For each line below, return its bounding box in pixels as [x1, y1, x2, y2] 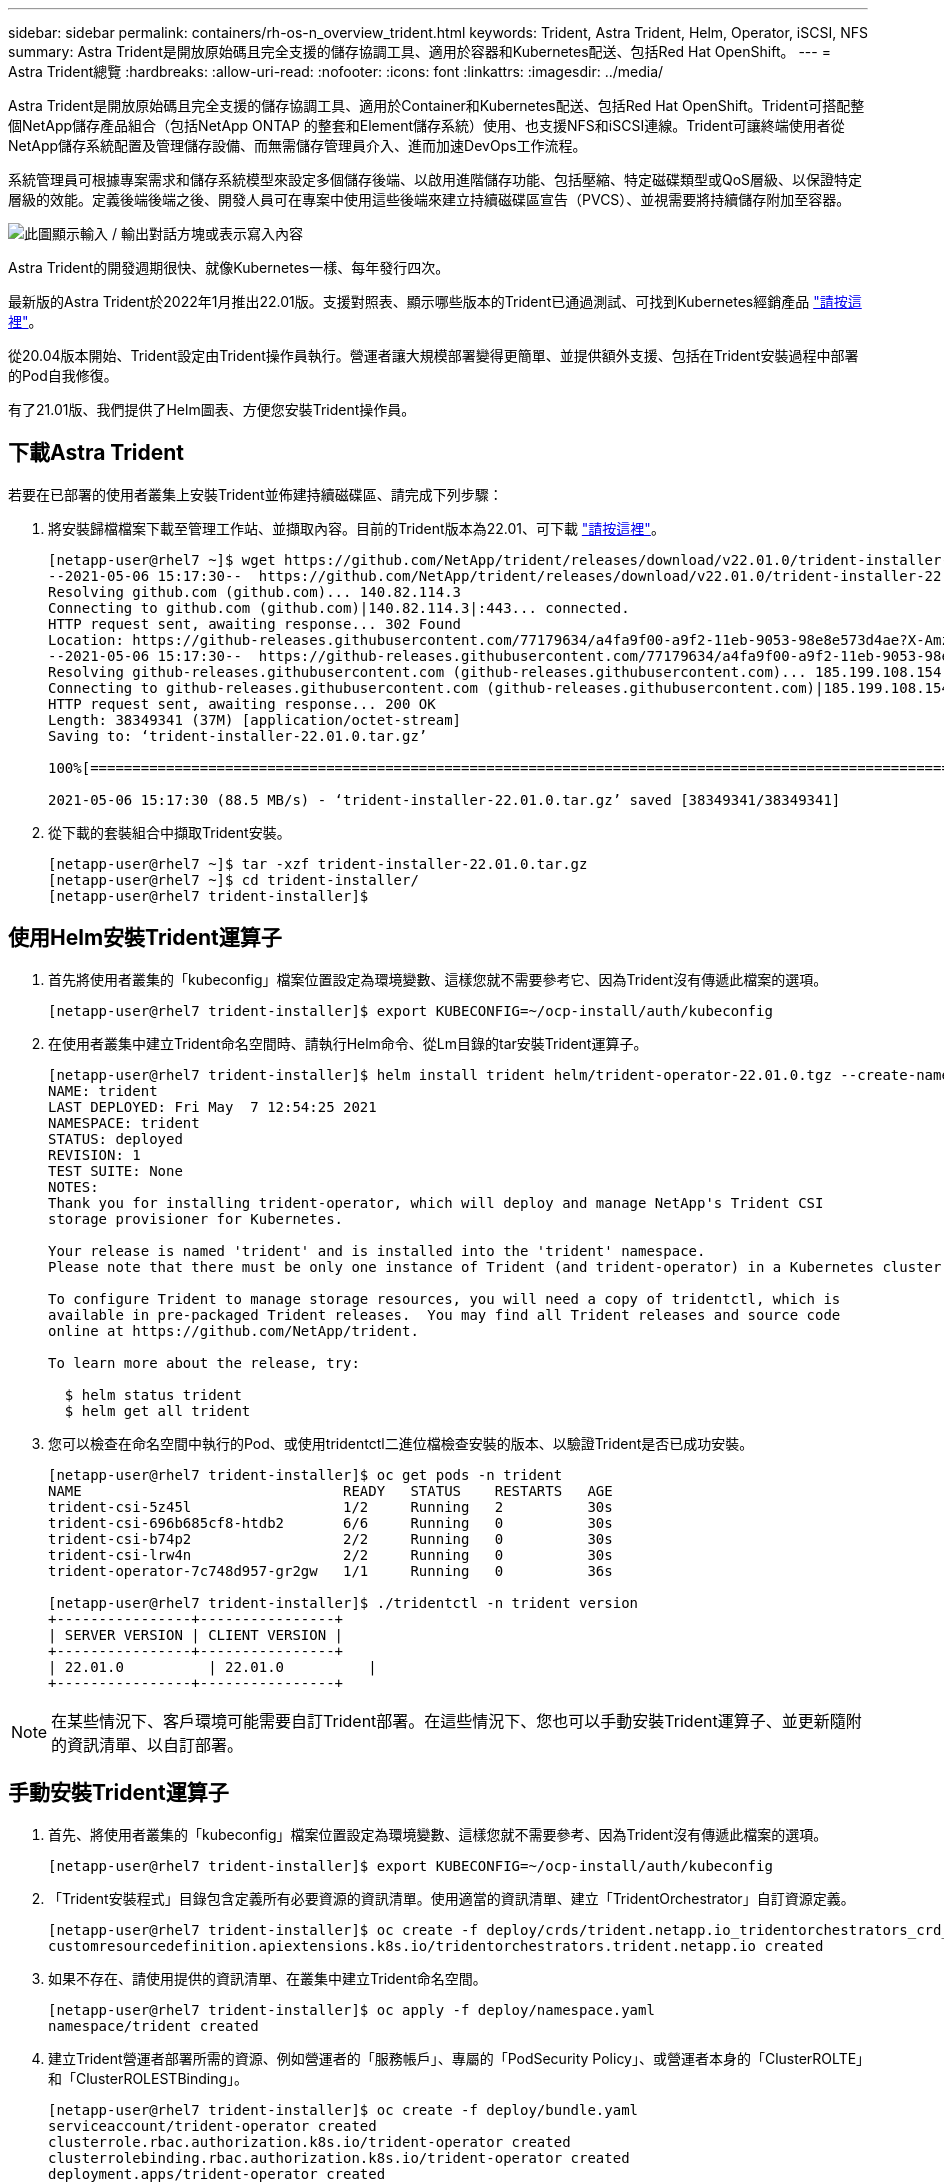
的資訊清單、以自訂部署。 [51, 1734, 244, 1755]
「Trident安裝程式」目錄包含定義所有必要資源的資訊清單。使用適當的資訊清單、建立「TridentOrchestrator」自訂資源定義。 [48, 1889, 855, 1907]
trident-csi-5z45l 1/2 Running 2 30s [48, 1498, 613, 1515]
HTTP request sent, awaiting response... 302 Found [48, 615, 462, 632]
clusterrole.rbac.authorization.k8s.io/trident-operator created [48, 2133, 571, 2150]
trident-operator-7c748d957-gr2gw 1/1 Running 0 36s [48, 1562, 613, 1579]
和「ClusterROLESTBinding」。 [48, 2069, 249, 2087]
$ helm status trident [64, 1386, 242, 1403]
